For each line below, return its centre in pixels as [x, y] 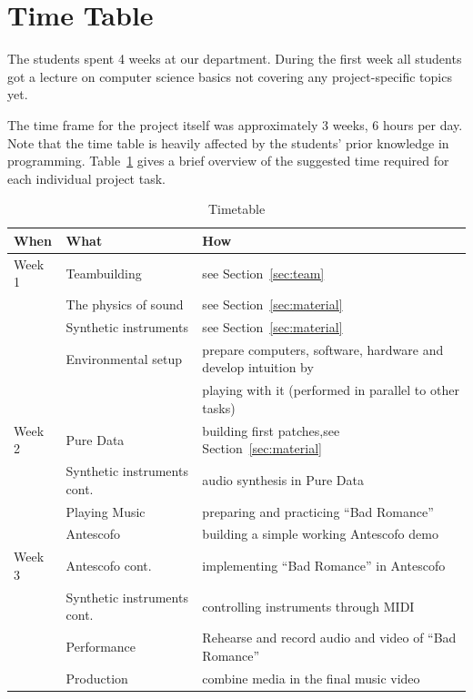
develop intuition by [258, 367]
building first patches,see [271, 430]
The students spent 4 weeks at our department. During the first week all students [235, 59]
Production [97, 678]
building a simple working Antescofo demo [320, 534]
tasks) [219, 407]
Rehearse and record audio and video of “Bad [329, 638]
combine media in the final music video [311, 678]
